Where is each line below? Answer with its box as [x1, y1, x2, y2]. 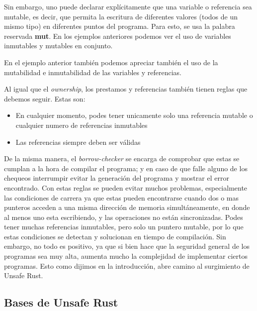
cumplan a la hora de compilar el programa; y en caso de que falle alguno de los [4, 163, 248, 173]
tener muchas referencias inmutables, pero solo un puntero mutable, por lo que [4, 221, 244, 232]
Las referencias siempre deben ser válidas [15, 136, 141, 147]
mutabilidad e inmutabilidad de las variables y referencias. [4, 67, 181, 77]
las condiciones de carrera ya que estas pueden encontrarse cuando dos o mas [4, 192, 239, 203]
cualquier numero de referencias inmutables [15, 119, 148, 130]
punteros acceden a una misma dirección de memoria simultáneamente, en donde [4, 202, 250, 212]
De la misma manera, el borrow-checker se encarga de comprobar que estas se [4, 153, 240, 164]
